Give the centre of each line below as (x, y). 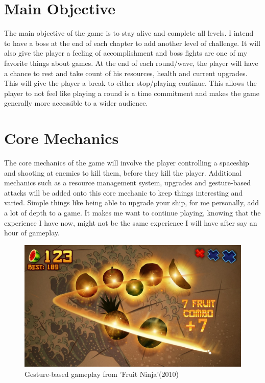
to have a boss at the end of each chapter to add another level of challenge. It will (132, 43)
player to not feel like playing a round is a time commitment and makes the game (132, 93)
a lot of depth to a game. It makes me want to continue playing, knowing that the (132, 212)
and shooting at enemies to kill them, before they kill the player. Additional (123, 172)
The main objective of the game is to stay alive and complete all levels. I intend (129, 33)
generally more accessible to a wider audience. (76, 103)
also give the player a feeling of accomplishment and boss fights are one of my (126, 53)
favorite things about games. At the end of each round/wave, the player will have (131, 63)
